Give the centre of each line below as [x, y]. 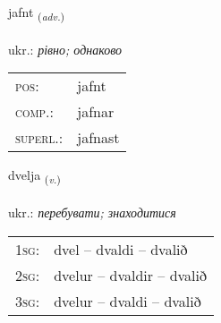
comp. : [34, 112]
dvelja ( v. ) [34, 176]
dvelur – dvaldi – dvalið [127, 301]
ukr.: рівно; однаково [65, 49]
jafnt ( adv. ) [37, 13]
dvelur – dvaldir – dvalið [131, 275]
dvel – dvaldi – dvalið [121, 249]
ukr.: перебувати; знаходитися [92, 212]
